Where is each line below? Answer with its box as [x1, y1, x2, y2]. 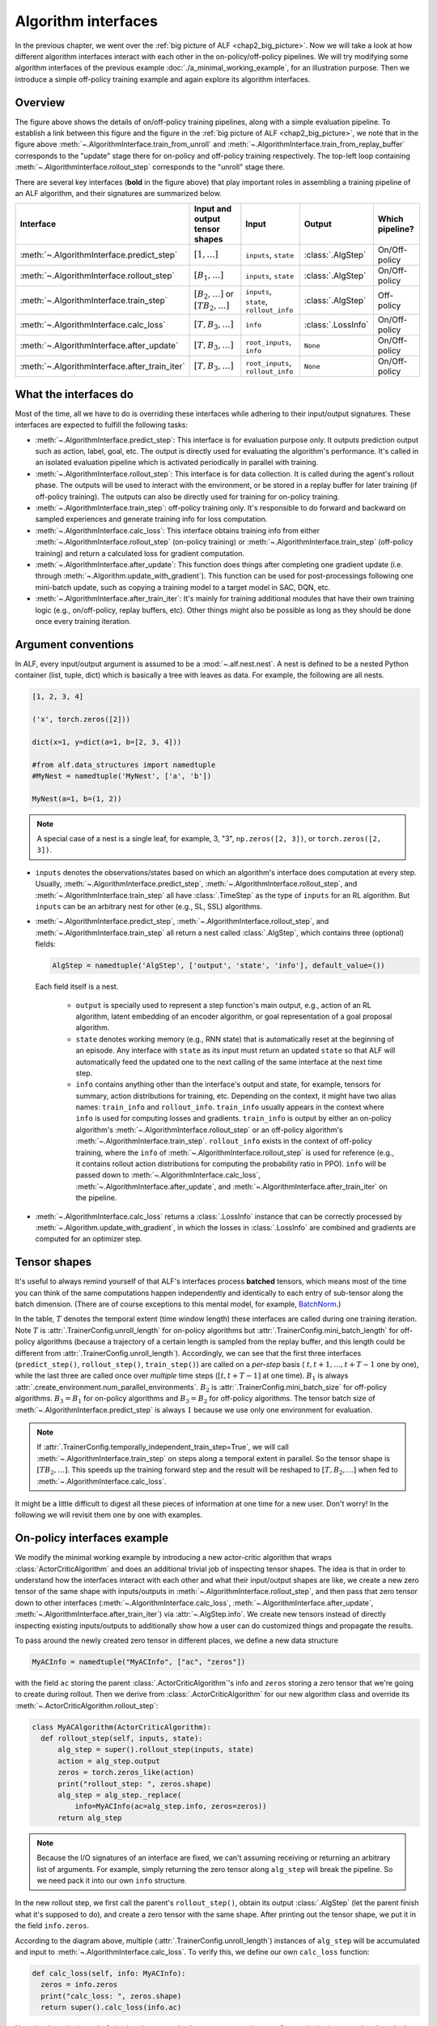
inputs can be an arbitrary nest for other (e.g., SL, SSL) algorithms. [35, 902, 263, 912]
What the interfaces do [15, 387, 134, 401]
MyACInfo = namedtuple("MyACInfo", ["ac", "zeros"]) [32, 1657, 246, 1666]
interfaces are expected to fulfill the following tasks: [15, 420, 189, 430]
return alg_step [57, 1813, 122, 1823]
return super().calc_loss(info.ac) [40, 2002, 182, 2012]
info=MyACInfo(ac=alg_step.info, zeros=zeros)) [74, 1802, 267, 1811]
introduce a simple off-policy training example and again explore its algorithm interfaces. [15, 74, 311, 84]
